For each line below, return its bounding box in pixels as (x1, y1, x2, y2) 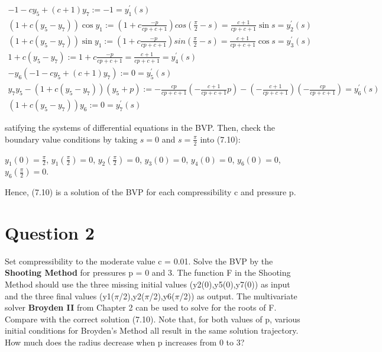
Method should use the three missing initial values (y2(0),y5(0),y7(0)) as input (5, 278, 290, 290)
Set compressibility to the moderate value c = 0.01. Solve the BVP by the (5, 254, 273, 267)
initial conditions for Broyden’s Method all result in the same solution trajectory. (5, 324, 299, 337)
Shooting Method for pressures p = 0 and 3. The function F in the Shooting (5, 266, 291, 279)
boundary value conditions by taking (5, 133, 138, 145)
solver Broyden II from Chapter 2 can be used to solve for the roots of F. (5, 301, 277, 314)
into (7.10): (200, 133, 241, 145)
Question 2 (5, 220, 95, 244)
